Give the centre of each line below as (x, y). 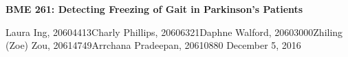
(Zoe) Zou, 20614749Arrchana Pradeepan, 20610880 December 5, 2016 (153, 45)
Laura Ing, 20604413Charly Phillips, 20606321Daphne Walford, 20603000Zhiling (174, 32)
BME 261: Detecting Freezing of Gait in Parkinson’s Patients (154, 9)
